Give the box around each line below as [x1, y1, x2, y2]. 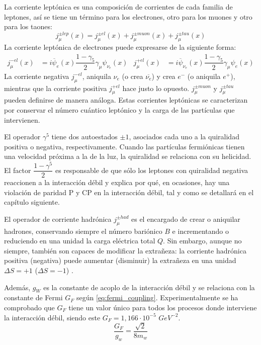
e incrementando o [172, 225, 229, 236]
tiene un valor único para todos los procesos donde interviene [68, 302, 257, 312]
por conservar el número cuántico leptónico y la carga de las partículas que [4, 104, 235, 115]
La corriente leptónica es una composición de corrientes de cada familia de [4, 2, 233, 12]
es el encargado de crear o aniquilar [131, 213, 240, 224]
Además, [4, 282, 31, 292]
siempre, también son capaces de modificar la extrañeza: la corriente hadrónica [4, 245, 246, 255]
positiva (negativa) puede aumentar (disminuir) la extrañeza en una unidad [4, 255, 236, 266]
